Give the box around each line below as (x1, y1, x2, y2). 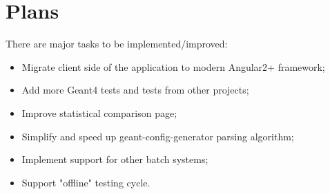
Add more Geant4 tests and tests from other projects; (21, 83, 249, 97)
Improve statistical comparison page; (21, 105, 177, 120)
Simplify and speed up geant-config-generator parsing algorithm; (21, 129, 294, 143)
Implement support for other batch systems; (21, 152, 208, 166)
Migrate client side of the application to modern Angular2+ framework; (21, 59, 325, 74)
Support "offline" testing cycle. (21, 175, 151, 189)
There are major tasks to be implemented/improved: (6, 36, 228, 51)
